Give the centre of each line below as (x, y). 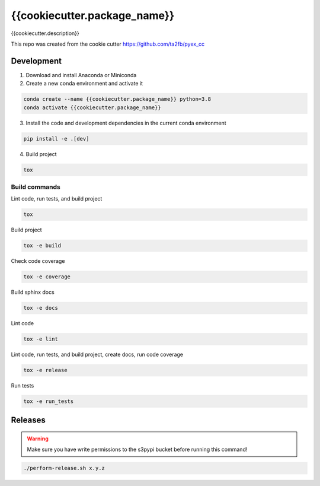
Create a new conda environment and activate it (84, 84)
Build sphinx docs (33, 292)
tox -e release (45, 370)
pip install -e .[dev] (56, 139)
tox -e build (42, 246)
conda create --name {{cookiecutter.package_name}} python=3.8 (117, 99)
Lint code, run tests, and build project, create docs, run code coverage (97, 355)
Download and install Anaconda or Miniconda (81, 75)
